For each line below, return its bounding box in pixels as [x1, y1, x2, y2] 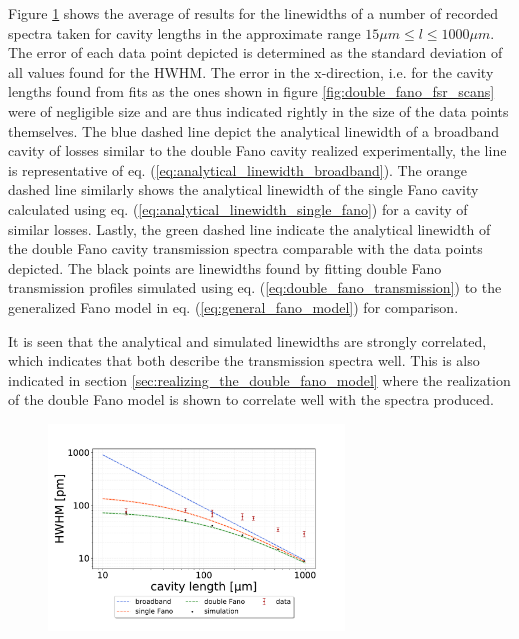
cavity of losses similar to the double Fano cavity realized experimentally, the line [8, 140, 507, 161]
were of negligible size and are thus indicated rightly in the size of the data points [8, 100, 509, 121]
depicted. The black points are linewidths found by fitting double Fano [8, 257, 442, 278]
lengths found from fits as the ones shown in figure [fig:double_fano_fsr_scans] [8, 81, 495, 102]
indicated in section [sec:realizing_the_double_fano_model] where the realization [8, 369, 511, 390]
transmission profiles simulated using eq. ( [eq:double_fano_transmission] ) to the [8, 277, 502, 298]
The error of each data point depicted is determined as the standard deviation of [8, 42, 503, 63]
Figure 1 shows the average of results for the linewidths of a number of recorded [8, 3, 499, 23]
